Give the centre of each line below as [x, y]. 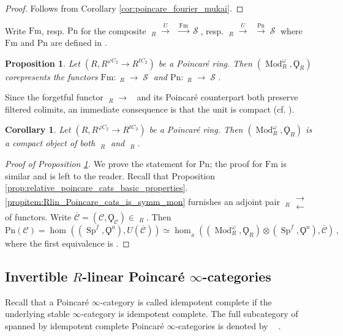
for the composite [113, 30]
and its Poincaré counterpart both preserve [217, 97]
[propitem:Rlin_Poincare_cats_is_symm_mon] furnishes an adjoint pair [142, 201]
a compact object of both [50, 143]
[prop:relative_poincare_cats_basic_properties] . [96, 188]
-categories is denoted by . [228, 325]
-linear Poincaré [134, 276]
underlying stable [37, 314]
